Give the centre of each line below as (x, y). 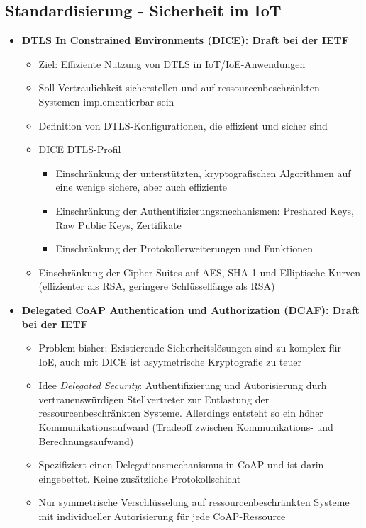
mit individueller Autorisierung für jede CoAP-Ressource (162, 516)
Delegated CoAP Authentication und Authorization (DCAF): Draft (190, 309)
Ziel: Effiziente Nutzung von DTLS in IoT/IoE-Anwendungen (172, 63)
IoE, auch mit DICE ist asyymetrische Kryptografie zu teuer (170, 361)
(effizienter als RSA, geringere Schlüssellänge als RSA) (157, 286)
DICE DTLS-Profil (80, 149)
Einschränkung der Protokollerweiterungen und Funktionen (184, 248)
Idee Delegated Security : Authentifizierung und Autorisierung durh (183, 385)
